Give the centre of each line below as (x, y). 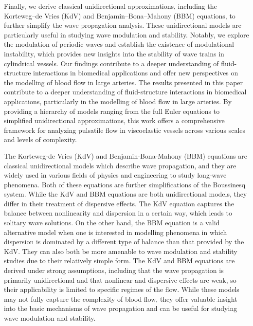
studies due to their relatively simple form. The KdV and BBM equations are (119, 261)
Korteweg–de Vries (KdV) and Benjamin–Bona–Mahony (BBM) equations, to (120, 15)
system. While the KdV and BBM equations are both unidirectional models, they (126, 194)
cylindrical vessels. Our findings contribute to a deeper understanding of (111, 63)
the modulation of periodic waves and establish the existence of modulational (119, 44)
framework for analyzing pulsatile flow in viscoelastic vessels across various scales (125, 130)
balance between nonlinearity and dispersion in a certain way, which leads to (118, 213)
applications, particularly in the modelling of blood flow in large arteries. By (118, 101)
